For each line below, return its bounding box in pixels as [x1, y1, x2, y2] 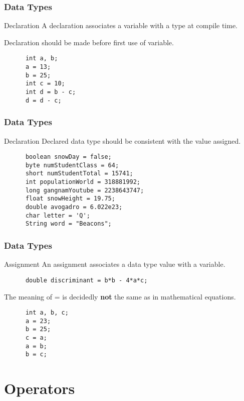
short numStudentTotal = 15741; [25, 170, 133, 177]
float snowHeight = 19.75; [25, 195, 115, 203]
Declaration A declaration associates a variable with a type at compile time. [4, 20, 238, 31]
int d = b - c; [25, 88, 76, 96]
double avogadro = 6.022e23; [25, 204, 123, 211]
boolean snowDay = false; [25, 153, 112, 161]
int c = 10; [25, 80, 65, 87]
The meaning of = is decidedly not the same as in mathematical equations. [4, 291, 236, 302]
